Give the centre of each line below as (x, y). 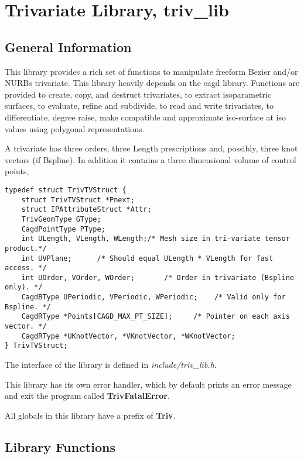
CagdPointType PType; (63, 229)
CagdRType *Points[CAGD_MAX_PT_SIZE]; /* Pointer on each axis (156, 317)
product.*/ (26, 248)
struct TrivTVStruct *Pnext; (78, 200)
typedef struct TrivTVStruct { (66, 190)
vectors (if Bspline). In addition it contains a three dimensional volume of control (151, 159)
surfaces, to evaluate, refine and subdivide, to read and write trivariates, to (139, 106)
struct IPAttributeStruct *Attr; (86, 210)
